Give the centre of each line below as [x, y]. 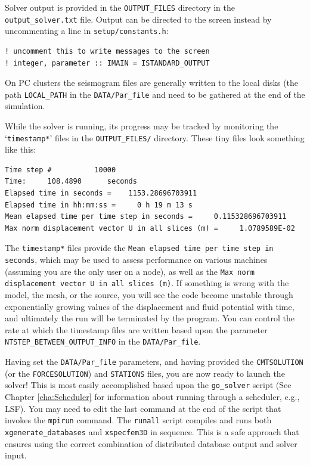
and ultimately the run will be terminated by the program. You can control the [150, 318]
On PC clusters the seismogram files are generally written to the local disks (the [152, 83]
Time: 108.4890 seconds [71, 182]
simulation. [25, 106]
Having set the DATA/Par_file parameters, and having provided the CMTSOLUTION [154, 362]
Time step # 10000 [61, 170]
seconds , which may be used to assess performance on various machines [136, 260]
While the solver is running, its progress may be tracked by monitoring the [142, 126]
